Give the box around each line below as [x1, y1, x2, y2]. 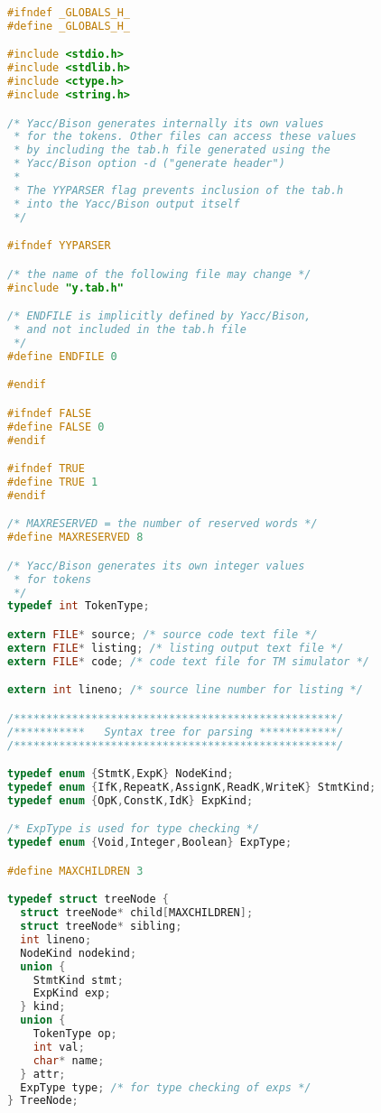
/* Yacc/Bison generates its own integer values [7, 559, 305, 572]
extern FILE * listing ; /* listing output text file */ [7, 641, 344, 654]
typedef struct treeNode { [7, 893, 170, 906]
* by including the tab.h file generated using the [14, 144, 330, 157]
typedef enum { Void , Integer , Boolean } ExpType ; [7, 836, 293, 849]
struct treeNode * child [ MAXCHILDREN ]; [20, 906, 254, 920]
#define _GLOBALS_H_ [7, 19, 131, 32]
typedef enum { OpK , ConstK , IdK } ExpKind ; [7, 793, 254, 807]
